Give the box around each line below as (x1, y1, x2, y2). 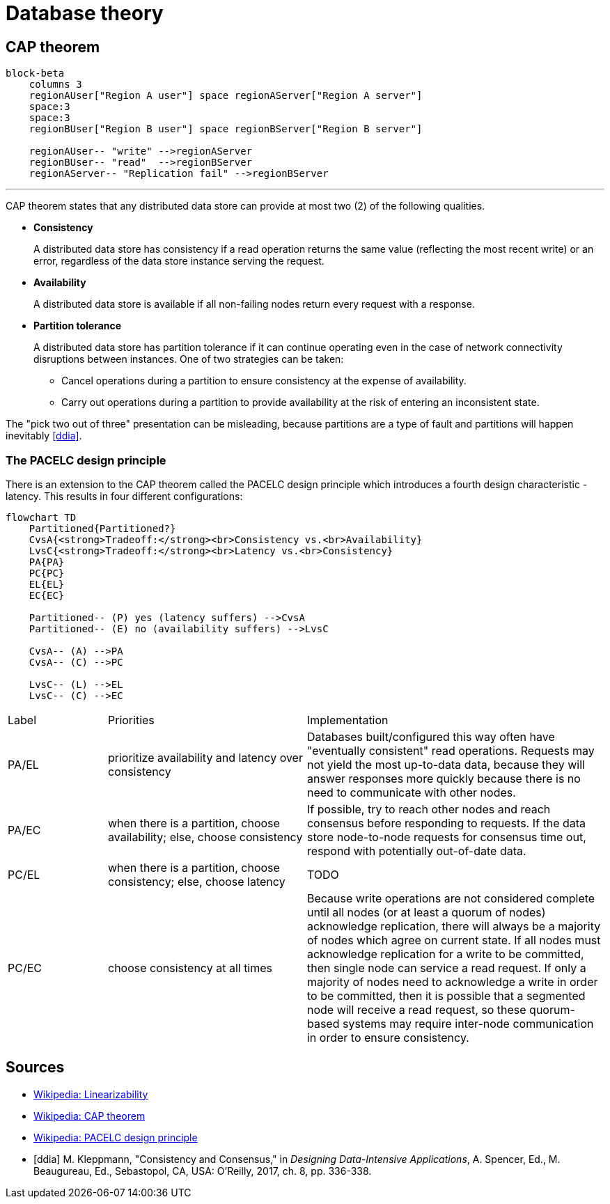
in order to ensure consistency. (306, 1030, 469, 1045)
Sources (6, 1058, 65, 1077)
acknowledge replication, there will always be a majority (306, 918, 601, 933)
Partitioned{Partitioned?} (29, 522, 176, 534)
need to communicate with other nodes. (306, 785, 516, 799)
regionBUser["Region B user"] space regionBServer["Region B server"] (29, 123, 423, 135)
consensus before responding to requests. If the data (306, 815, 586, 830)
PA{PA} (29, 556, 65, 568)
